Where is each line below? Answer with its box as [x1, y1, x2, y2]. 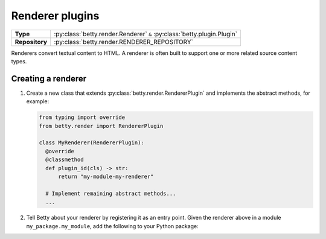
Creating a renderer [11, 73, 87, 84]
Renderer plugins [11, 9, 100, 22]
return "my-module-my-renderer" [58, 173, 154, 180]
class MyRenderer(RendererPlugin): [39, 139, 144, 146]
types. [11, 57, 27, 65]
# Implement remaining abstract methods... [45, 190, 176, 197]
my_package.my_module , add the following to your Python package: [26, 222, 199, 229]
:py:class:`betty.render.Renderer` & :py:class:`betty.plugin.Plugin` [54, 30, 238, 38]
